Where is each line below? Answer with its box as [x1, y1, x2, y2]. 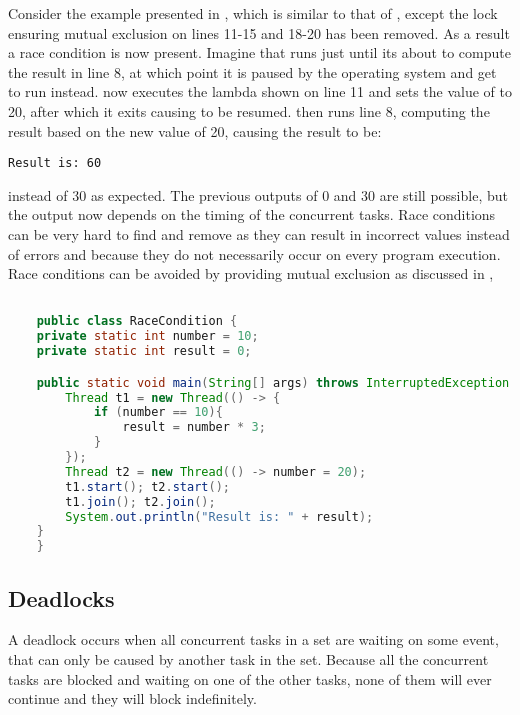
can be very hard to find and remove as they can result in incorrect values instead [8, 224, 510, 244]
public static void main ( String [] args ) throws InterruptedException [36, 375, 510, 390]
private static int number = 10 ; [36, 329, 259, 344]
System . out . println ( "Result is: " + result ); [65, 509, 374, 524]
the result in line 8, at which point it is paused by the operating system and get [8, 61, 497, 82]
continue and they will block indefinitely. [8, 688, 257, 709]
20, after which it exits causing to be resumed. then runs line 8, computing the [8, 100, 490, 121]
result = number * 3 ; [122, 420, 266, 435]
